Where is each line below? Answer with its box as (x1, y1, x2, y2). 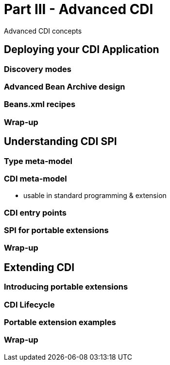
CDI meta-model (4, 173, 67, 183)
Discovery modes (4, 64, 71, 74)
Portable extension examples (4, 317, 116, 328)
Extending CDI (4, 261, 75, 274)
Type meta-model (4, 156, 73, 166)
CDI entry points (4, 207, 67, 218)
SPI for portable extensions (4, 225, 109, 236)
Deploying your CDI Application (4, 43, 159, 56)
